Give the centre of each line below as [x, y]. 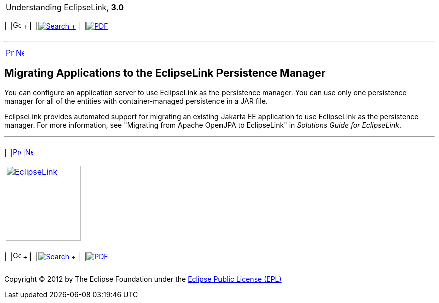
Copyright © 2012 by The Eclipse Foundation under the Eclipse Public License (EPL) [143, 279]
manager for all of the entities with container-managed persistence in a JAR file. [136, 101]
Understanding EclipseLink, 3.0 [65, 7]
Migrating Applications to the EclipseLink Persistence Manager [165, 73]
